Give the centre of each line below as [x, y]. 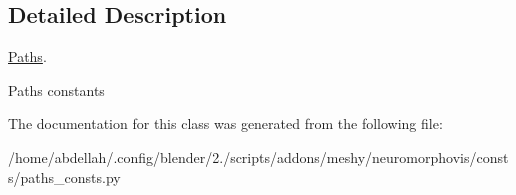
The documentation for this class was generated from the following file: [225, 123]
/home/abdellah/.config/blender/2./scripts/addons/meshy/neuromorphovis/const [258, 156]
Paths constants [56, 89]
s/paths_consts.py [64, 176]
